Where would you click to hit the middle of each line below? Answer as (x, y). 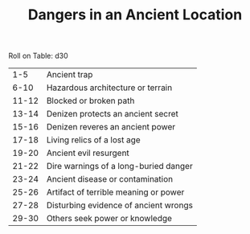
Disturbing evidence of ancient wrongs (119, 205)
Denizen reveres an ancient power (111, 127)
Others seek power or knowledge (109, 219)
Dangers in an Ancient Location (135, 15)
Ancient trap (70, 75)
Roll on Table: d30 (38, 56)
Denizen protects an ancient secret (113, 114)
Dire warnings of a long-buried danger (119, 166)
